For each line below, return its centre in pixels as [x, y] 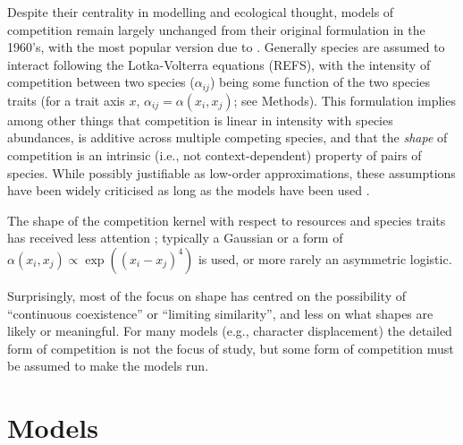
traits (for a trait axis [66, 100]
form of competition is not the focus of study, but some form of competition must [231, 348]
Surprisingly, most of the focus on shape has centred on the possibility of [206, 295]
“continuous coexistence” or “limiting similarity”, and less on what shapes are [220, 313]
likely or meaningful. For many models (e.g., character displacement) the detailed [230, 331]
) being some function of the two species [320, 82]
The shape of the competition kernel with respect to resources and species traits [227, 220]
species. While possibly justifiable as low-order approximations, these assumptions [231, 172]
